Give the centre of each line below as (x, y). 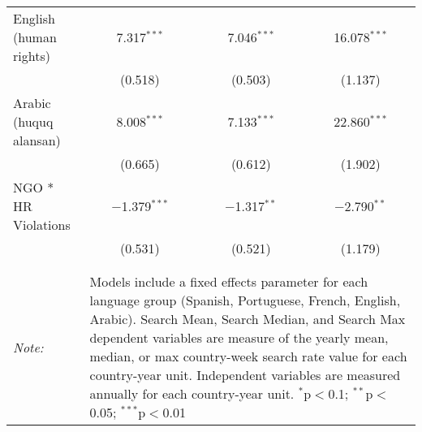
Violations (42, 225)
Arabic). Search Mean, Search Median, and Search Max (248, 319)
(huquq (33, 121)
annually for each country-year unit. (192, 393)
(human (35, 37)
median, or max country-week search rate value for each (248, 356)
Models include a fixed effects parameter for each (229, 281)
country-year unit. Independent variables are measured (245, 375)
